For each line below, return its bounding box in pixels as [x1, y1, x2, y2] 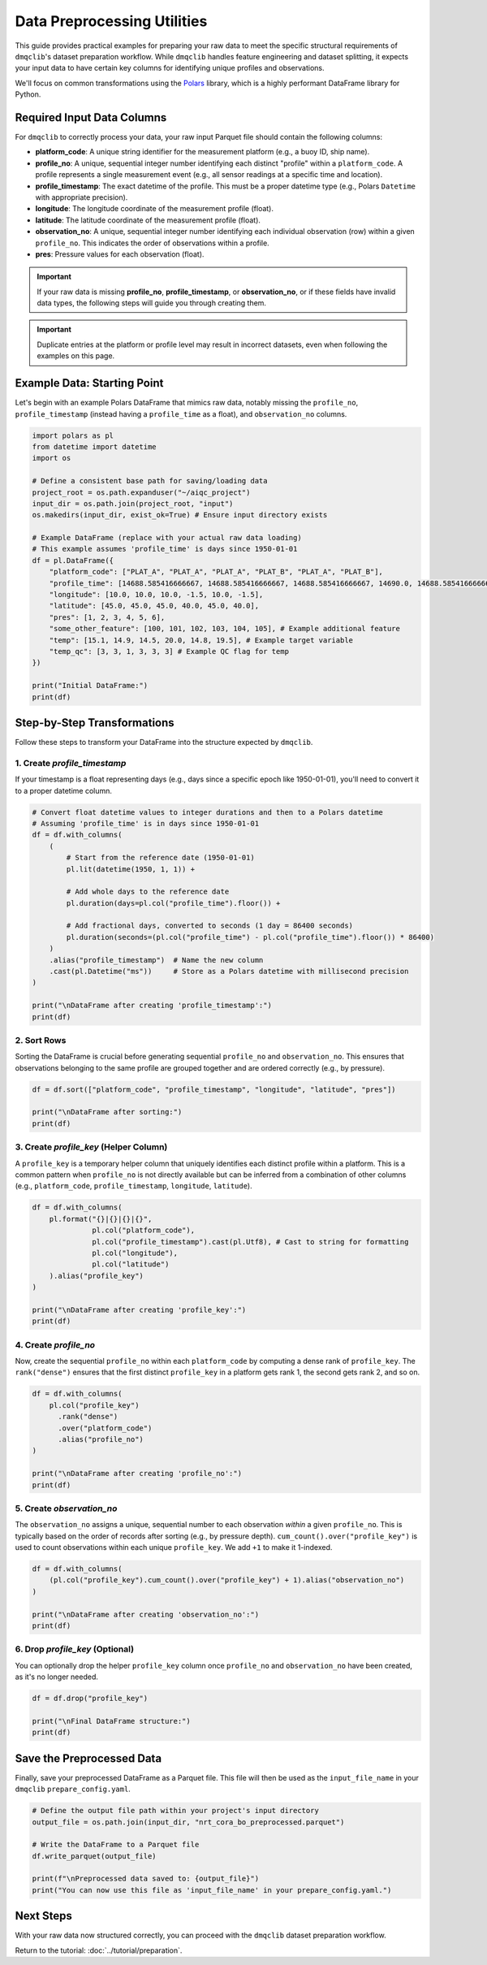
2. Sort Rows [15, 1034, 67, 1045]
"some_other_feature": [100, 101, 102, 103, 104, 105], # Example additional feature [49, 624, 401, 634]
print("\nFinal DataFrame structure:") [32, 1716, 191, 1725]
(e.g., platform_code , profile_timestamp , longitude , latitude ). [15, 1181, 252, 1191]
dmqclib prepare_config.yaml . [15, 1784, 131, 1794]
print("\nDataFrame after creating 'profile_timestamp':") [32, 1001, 272, 1011]
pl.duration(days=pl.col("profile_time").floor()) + [66, 898, 281, 907]
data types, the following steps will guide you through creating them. [37, 298, 267, 308]
